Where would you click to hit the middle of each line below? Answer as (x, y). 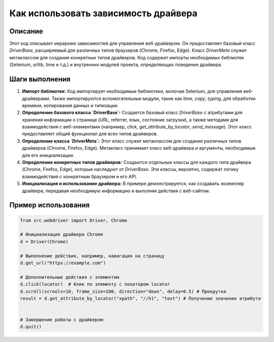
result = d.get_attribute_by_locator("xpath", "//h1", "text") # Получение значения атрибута (141, 298)
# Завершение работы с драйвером (62, 320)
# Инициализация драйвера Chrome (62, 234)
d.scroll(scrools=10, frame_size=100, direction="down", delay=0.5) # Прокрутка (123, 291)
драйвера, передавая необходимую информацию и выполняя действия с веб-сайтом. (116, 191)
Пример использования (49, 205)
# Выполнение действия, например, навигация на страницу (92, 256)
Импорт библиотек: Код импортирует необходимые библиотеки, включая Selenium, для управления (132, 91)
